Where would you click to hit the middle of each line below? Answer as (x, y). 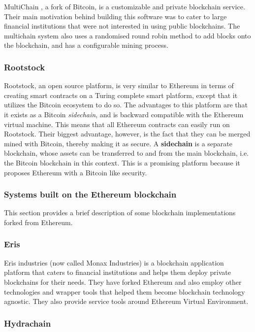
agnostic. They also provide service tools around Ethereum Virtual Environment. (126, 301)
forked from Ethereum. (38, 222)
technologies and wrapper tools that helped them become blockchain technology (125, 291)
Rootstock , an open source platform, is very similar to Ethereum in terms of (119, 85)
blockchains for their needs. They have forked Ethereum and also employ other (123, 282)
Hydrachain (28, 323)
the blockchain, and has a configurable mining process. (86, 45)
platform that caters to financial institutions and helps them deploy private (117, 272)
